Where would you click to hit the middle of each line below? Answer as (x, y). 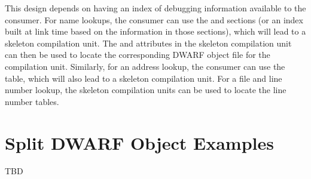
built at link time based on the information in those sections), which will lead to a (155, 31)
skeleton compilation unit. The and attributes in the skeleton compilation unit (148, 43)
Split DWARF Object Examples (139, 142)
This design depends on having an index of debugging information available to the (155, 8)
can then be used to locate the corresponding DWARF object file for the (138, 55)
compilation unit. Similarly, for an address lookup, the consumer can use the (145, 66)
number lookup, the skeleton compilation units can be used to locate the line (146, 90)
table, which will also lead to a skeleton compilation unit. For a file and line (144, 78)
